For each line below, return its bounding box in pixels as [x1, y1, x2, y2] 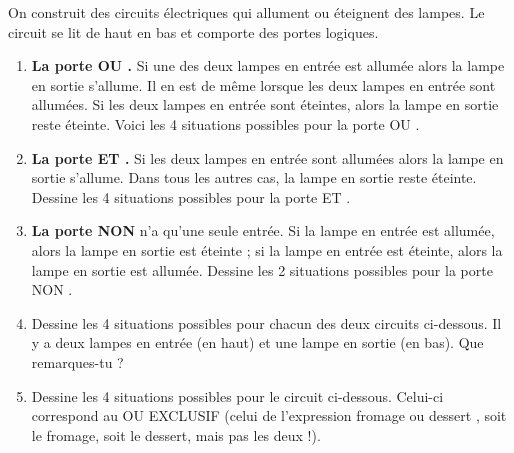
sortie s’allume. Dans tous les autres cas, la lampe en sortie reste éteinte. [31, 167, 477, 188]
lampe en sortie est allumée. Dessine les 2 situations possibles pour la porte [31, 259, 493, 280]
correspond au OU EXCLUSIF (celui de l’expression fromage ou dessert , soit [31, 405, 507, 426]
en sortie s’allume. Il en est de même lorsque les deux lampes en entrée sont [31, 74, 496, 95]
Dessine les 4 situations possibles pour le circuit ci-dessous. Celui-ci [31, 385, 444, 406]
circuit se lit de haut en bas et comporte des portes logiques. [8, 21, 379, 42]
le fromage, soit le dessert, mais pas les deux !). [31, 424, 321, 445]
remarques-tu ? [31, 351, 124, 372]
